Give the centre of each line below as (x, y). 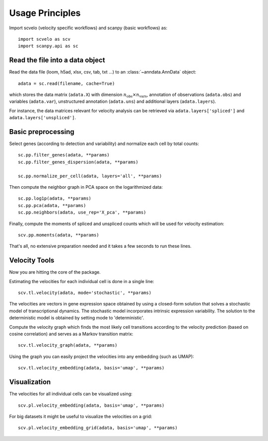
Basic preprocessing (42, 132)
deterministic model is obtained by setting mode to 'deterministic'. (77, 318)
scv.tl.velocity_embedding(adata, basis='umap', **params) (91, 368)
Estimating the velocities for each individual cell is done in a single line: (82, 281)
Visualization (30, 382)
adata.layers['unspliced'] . (43, 118)
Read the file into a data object (57, 60)
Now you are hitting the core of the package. (55, 272)
